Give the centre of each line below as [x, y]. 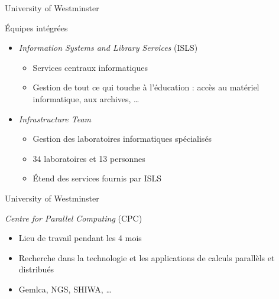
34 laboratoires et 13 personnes [89, 158]
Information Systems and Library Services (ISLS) [108, 48]
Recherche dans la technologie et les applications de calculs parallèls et [147, 257]
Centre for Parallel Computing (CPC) [74, 218]
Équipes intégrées [36, 27]
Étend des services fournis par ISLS [97, 178]
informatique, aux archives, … [86, 98]
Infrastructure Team [55, 118]
